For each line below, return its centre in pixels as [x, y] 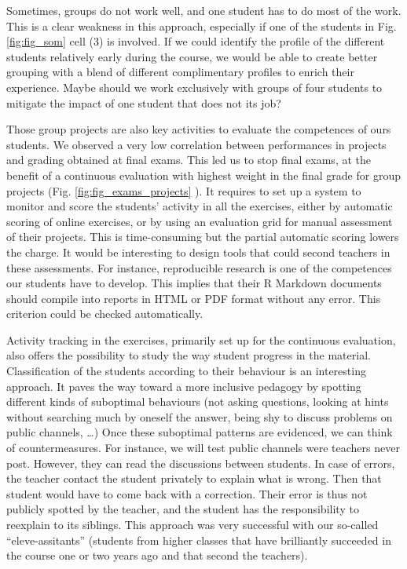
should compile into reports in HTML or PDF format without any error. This [194, 298]
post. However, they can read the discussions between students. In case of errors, [201, 463]
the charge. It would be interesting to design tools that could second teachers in [198, 252]
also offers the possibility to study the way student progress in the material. [189, 355]
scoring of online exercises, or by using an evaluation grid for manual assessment [200, 221]
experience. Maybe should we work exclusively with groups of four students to [194, 87]
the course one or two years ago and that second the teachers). [157, 555]
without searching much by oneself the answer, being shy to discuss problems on [200, 416]
